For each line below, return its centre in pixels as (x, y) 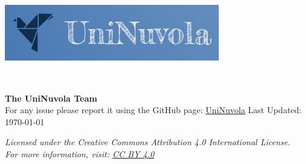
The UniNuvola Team (51, 98)
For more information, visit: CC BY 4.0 (80, 153)
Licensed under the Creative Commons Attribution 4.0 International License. (148, 142)
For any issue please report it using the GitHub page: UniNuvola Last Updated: (153, 110)
